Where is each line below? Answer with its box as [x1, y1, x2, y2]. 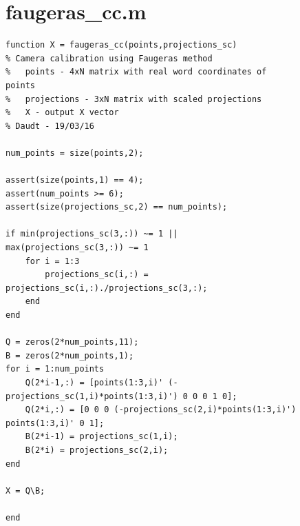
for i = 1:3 [25, 256, 80, 266]
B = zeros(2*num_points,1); [6, 350, 134, 361]
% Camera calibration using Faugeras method [6, 53, 213, 63]
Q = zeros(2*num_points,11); [6, 337, 139, 347]
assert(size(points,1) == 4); [6, 175, 144, 185]
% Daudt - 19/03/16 [6, 121, 94, 131]
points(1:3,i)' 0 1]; [6, 418, 105, 428]
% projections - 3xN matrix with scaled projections [6, 94, 262, 104]
